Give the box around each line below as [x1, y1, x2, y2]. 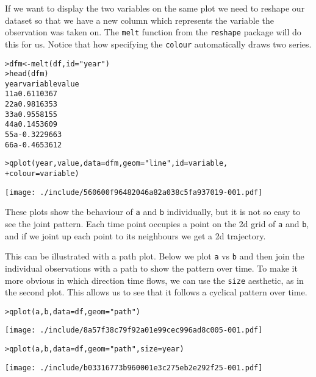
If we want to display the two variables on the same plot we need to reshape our [5, 2, 305, 14]
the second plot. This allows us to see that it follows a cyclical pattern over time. [5, 286, 307, 298]
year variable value [5, 79, 79, 88]
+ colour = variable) [5, 169, 79, 178]
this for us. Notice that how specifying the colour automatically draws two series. [5, 37, 312, 50]
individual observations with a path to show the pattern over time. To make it [5, 261, 298, 274]
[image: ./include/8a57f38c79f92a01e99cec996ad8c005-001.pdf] [5, 326, 263, 335]
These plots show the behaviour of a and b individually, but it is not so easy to [5, 205, 301, 218]
